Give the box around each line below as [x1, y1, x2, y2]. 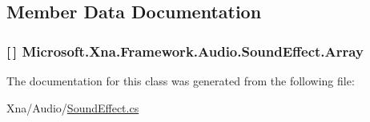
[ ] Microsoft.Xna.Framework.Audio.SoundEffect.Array [6, 41, 364, 61]
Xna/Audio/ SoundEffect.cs [6, 99, 139, 116]
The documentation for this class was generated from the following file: [6, 73, 355, 89]
